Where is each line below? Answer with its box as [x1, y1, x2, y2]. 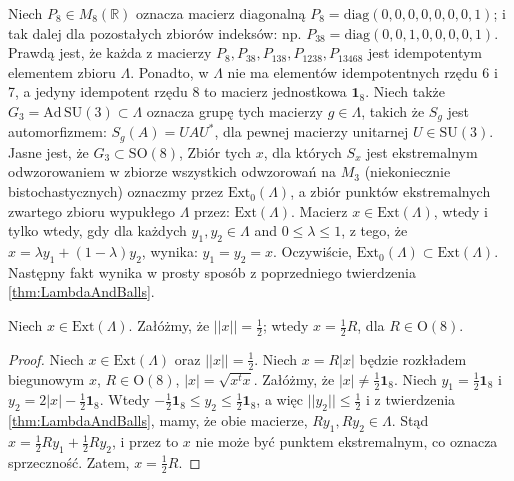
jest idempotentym [367, 42, 483, 63]
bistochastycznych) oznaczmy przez [8, 181, 224, 202]
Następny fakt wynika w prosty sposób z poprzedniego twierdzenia [8, 261, 416, 282]
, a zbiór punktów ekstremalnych [290, 181, 491, 202]
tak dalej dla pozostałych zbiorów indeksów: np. [8, 22, 302, 43]
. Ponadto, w [130, 61, 209, 82]
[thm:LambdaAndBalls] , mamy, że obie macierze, [8, 410, 308, 431]
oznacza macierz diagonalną [136, 3, 306, 23]
